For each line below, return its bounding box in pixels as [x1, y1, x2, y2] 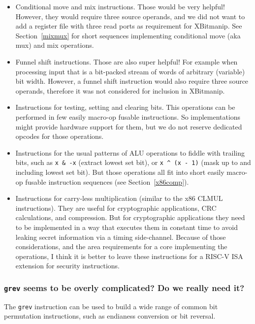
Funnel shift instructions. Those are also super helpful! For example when [15, 56, 238, 66]
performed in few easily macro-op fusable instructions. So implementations [15, 111, 241, 122]
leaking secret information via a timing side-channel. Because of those [15, 231, 226, 242]
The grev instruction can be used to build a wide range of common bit [4, 301, 218, 311]
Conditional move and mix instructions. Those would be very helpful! [15, 1, 225, 11]
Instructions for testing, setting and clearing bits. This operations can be [15, 102, 235, 112]
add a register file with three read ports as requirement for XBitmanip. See [15, 21, 242, 31]
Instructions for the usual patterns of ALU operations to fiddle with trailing [15, 147, 245, 158]
